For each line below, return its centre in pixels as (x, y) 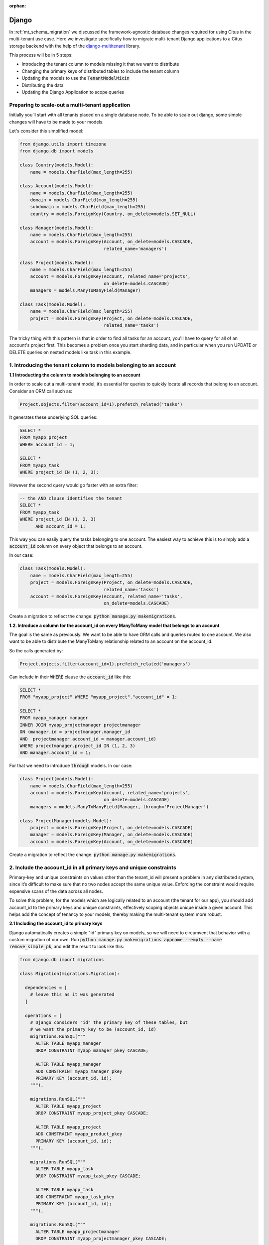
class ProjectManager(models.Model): (66, 821)
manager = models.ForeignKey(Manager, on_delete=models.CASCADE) (112, 835)
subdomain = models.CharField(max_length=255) (88, 207)
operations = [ (44, 1015)
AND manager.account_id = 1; (55, 753)
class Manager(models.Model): (57, 228)
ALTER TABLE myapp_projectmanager (77, 1232)
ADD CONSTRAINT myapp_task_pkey (75, 1197)
